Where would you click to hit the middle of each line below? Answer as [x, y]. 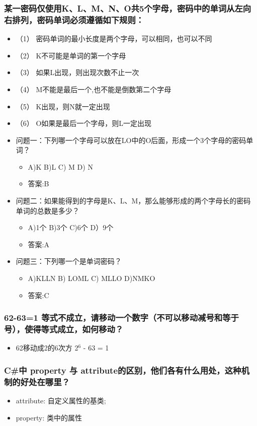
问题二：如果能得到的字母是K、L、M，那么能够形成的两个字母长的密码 [133, 201]
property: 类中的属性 [49, 417]
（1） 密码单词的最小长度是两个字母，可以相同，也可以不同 [114, 39]
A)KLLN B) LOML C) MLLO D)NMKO [92, 278]
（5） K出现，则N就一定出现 [63, 106]
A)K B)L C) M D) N [60, 166]
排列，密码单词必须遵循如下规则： [78, 19]
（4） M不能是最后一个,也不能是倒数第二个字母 [94, 89]
